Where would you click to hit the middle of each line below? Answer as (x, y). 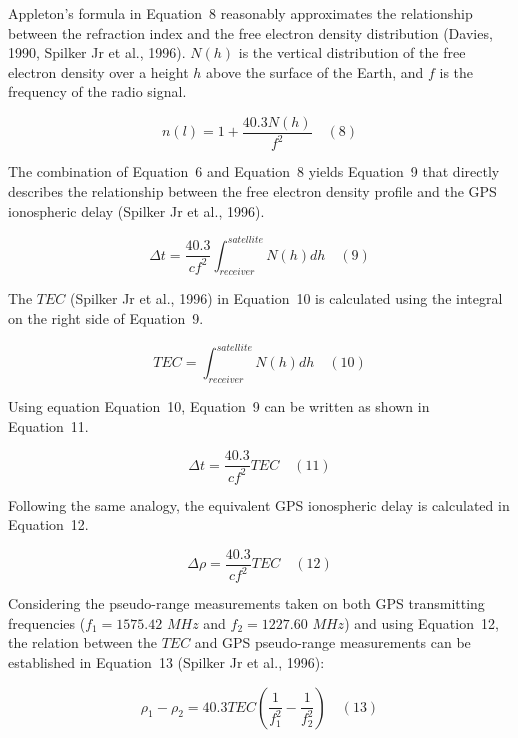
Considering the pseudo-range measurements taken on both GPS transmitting (246, 603)
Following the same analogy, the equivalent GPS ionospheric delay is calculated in (259, 504)
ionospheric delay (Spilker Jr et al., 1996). (136, 210)
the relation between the (82, 642)
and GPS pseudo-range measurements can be (332, 642)
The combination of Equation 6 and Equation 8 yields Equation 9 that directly (254, 171)
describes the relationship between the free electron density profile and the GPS (252, 190)
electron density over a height (98, 71)
